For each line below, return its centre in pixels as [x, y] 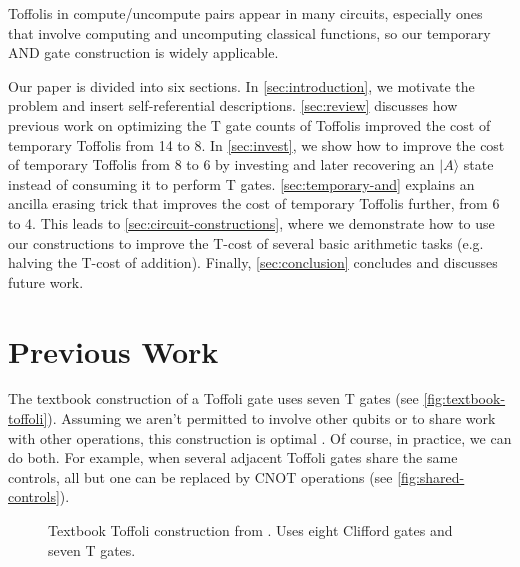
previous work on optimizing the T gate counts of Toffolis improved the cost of [249, 124]
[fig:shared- [431, 476]
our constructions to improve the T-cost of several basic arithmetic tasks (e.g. [246, 242]
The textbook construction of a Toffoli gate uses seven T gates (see [213, 398]
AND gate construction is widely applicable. [143, 52]
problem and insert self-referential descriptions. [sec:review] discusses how [233, 105]
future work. [46, 281]
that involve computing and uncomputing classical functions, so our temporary [249, 32]
